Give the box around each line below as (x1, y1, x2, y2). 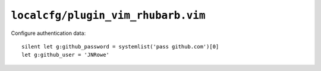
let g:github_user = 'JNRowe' (21, 51, 110, 59)
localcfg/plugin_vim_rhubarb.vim (11, 9, 206, 22)
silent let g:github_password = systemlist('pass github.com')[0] (21, 43, 219, 50)
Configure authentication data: (11, 30, 86, 37)
